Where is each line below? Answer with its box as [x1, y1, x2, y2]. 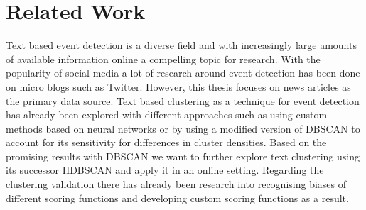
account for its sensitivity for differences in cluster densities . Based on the [6, 135, 327, 150]
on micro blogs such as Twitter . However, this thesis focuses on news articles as [6, 79, 351, 94]
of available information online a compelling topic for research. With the [6, 51, 321, 66]
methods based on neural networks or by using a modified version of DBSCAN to [6, 121, 360, 136]
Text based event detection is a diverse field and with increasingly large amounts [6, 38, 357, 52]
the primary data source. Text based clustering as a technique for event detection [6, 93, 360, 108]
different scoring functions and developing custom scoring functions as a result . [6, 190, 349, 205]
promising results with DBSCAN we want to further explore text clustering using [6, 148, 360, 163]
